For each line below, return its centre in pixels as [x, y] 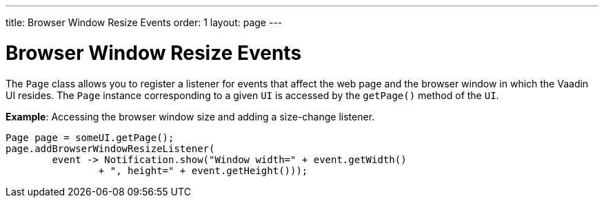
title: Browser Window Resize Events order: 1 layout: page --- [144, 22]
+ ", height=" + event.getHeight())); [203, 170]
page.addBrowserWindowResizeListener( [110, 148]
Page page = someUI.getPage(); [90, 137]
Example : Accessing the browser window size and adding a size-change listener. [190, 116]
